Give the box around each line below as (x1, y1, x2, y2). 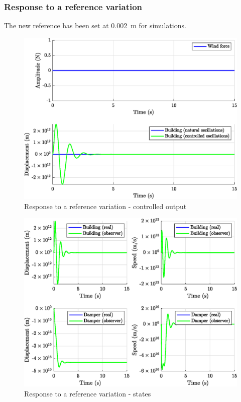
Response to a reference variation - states (24, 388, 151, 398)
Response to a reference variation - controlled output (24, 200, 187, 211)
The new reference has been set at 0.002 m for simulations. (4, 20, 186, 31)
